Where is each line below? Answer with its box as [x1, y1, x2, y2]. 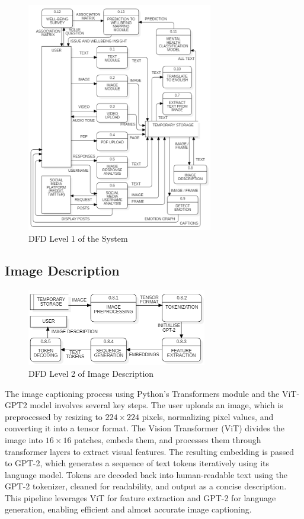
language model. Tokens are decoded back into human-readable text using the [5, 468, 288, 480]
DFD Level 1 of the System [28, 232, 128, 244]
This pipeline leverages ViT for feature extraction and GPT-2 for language [5, 491, 276, 504]
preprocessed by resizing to [5, 410, 103, 422]
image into [5, 433, 43, 446]
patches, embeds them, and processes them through [74, 433, 261, 446]
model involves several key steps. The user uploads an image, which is [30, 399, 283, 411]
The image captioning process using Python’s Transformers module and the [5, 387, 280, 399]
